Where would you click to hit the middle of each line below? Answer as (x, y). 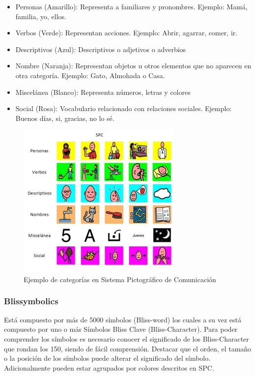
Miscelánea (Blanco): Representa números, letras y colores (103, 92)
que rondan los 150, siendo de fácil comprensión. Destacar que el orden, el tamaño (128, 348)
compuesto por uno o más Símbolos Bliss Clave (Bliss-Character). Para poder (121, 329)
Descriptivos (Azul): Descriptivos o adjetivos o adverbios (101, 49)
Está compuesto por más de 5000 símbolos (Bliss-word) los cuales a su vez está (123, 319)
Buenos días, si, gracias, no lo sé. (65, 118)
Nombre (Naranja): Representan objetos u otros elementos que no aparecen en (133, 66)
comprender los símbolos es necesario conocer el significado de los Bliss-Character (127, 338)
